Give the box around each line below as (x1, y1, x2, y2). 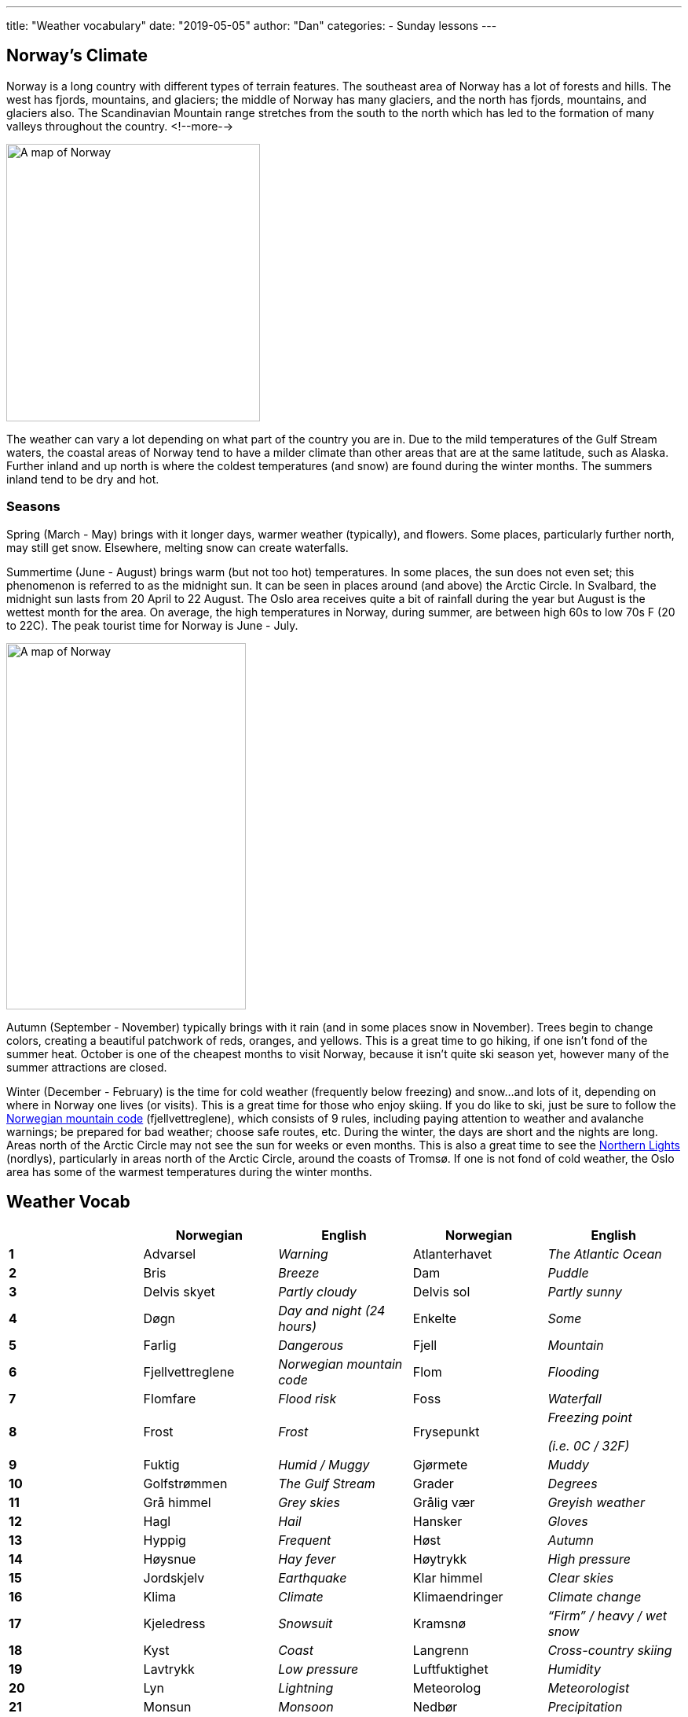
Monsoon (278, 1699, 334, 1715)
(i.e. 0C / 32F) (547, 1438, 630, 1454)
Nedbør (412, 1699, 458, 1715)
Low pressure (278, 1661, 359, 1678)
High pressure (547, 1551, 631, 1568)
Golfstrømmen (143, 1476, 228, 1492)
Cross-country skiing (547, 1642, 672, 1659)
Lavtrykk (143, 1661, 195, 1678)
